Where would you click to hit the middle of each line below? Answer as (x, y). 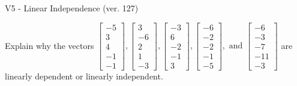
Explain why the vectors (49, 45)
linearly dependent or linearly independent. (84, 76)
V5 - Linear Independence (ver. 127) (72, 8)
